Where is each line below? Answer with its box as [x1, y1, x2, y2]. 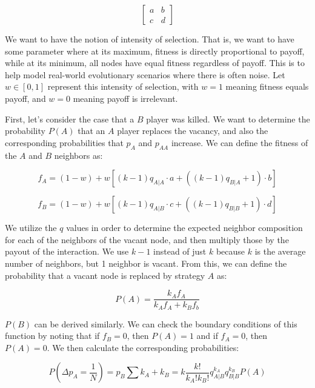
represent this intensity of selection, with [47, 80, 199, 93]
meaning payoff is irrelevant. [73, 92, 178, 104]
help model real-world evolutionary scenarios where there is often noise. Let [5, 68, 285, 81]
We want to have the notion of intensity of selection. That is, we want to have [5, 33, 294, 45]
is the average [254, 245, 306, 258]
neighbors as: [54, 149, 103, 161]
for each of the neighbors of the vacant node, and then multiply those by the [5, 233, 289, 246]
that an [78, 124, 105, 137]
